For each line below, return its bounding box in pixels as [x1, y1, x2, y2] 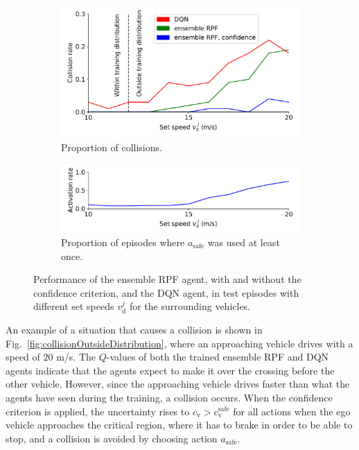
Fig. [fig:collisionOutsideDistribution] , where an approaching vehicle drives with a [6, 336, 353, 350]
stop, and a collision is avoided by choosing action [6, 431, 218, 445]
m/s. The [56, 349, 96, 364]
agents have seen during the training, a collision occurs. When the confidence [6, 390, 333, 404]
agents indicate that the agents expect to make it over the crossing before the [6, 363, 335, 377]
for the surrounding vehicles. [129, 299, 251, 313]
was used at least [207, 235, 280, 250]
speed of [6, 349, 40, 364]
